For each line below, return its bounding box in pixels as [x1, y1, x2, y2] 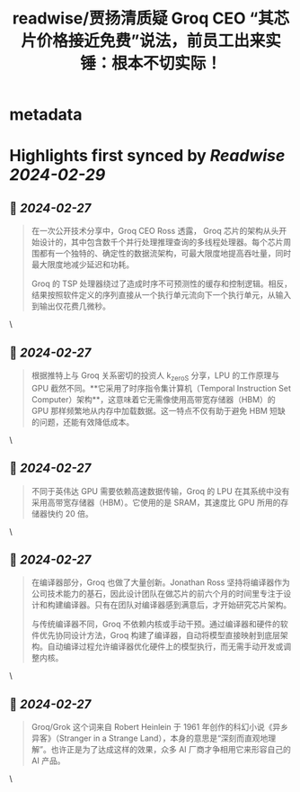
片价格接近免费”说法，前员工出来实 [21, 31, 281, 51]
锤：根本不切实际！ [79, 53, 222, 74]
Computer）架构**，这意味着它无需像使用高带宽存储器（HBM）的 [31, 393, 276, 405]
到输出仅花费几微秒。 [31, 301, 110, 311]
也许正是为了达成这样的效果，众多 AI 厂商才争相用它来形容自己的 [50, 744, 292, 755]
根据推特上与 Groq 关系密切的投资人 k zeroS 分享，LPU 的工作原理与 [31, 370, 280, 382]
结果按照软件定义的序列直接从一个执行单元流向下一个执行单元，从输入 [31, 290, 292, 301]
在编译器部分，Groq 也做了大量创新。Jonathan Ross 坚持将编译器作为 [31, 577, 290, 588]
